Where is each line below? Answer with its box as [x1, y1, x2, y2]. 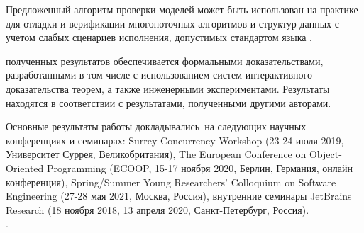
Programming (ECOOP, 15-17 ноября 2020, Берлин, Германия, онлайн [46, 160, 353, 175]
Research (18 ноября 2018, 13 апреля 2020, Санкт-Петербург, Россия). [6, 202, 309, 217]
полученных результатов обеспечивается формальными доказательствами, [6, 53, 324, 68]
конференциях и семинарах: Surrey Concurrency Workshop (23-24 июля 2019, [6, 132, 344, 147]
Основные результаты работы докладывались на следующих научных [6, 119, 307, 134]
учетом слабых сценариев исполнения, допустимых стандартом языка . [6, 30, 312, 45]
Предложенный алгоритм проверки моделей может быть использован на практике [6, 2, 358, 16]
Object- [309, 147, 342, 161]
